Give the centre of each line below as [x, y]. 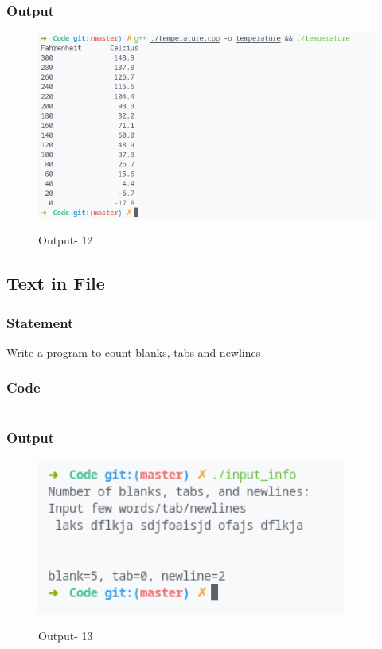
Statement [40, 322]
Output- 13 [66, 636]
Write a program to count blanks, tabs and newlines [134, 352]
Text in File [56, 283]
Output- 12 [66, 240]
